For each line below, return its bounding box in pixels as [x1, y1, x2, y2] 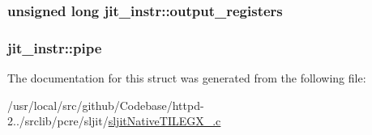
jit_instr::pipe [7, 37, 102, 57]
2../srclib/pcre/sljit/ [7, 112, 109, 129]
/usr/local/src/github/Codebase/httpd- [7, 96, 204, 113]
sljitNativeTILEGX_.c [108, 112, 221, 129]
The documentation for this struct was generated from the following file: [7, 70, 366, 86]
